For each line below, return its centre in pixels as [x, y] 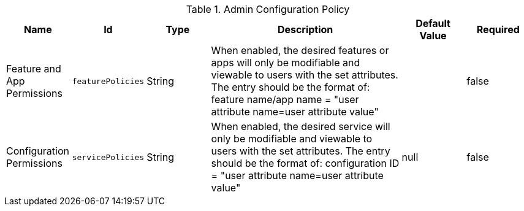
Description [305, 29]
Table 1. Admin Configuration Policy [268, 9]
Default [433, 23]
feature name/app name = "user [285, 99]
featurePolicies [108, 81]
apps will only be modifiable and [286, 63]
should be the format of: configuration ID [305, 163]
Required [498, 29]
